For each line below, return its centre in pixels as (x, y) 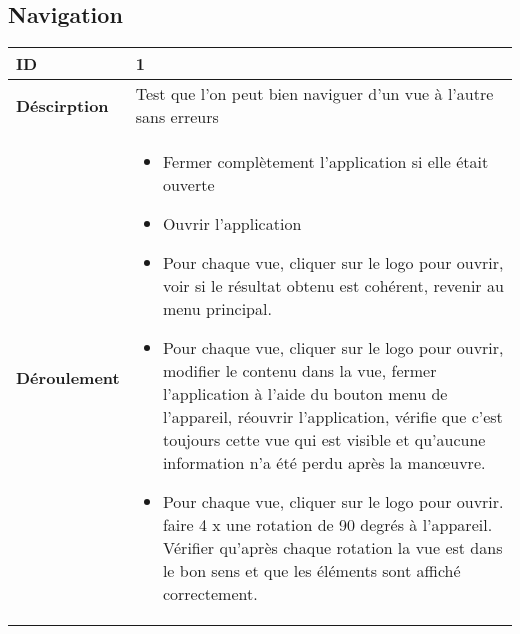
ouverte (188, 185)
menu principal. (217, 309)
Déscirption (62, 105)
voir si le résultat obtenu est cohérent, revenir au (333, 286)
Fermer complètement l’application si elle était (325, 162)
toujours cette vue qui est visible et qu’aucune (324, 440)
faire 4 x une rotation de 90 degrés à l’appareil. (327, 525)
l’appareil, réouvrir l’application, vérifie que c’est (332, 417)
